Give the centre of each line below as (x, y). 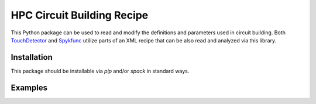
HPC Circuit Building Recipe (80, 15)
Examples (29, 87)
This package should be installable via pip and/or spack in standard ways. (100, 71)
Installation (32, 57)
